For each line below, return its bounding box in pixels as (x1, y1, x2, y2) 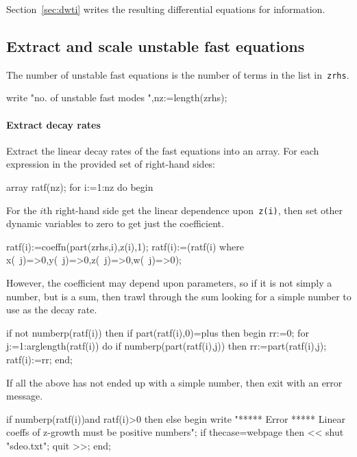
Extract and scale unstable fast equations (6, 35, 305, 56)
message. (6, 389, 43, 403)
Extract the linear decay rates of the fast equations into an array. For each (6, 143, 319, 157)
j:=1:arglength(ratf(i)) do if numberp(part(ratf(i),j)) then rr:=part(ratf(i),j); (6, 339, 327, 353)
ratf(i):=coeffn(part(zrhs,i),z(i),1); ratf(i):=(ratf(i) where (6, 239, 244, 253)
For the (6, 203, 37, 217)
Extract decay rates (6, 117, 101, 131)
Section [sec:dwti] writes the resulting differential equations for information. (6, 2, 325, 16)
